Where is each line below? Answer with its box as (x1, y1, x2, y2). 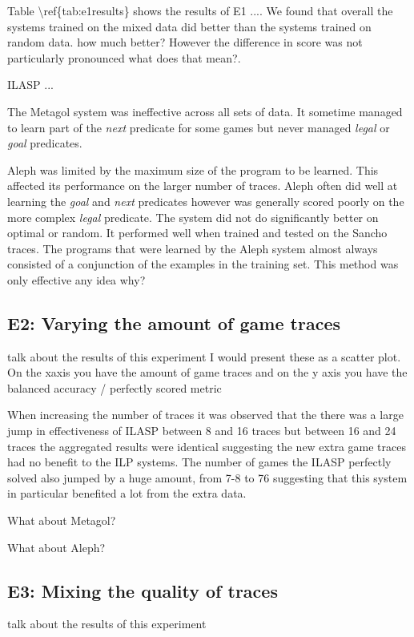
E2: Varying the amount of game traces (7, 310, 340, 335)
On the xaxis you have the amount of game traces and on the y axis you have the (7, 364, 408, 381)
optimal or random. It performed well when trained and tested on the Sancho (7, 224, 388, 241)
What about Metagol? (7, 512, 116, 529)
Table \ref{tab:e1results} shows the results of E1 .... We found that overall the (7, 2, 393, 18)
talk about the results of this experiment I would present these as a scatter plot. (7, 348, 401, 365)
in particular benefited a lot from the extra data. (7, 485, 247, 502)
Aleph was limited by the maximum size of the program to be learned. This (7, 161, 379, 178)
